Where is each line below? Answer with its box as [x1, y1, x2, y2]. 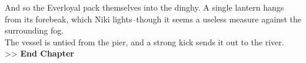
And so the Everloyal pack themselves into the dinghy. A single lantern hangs [5, 1, 284, 13]
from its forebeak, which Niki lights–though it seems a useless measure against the [5, 12, 301, 25]
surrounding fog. [5, 24, 64, 37]
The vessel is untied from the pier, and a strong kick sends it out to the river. [5, 35, 284, 48]
